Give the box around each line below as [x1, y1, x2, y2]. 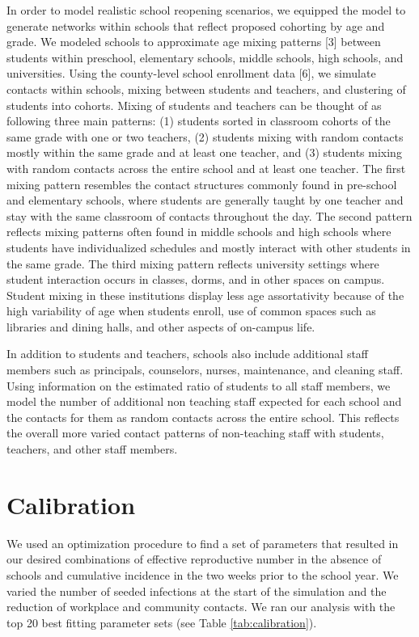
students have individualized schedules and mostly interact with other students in [6, 238, 411, 255]
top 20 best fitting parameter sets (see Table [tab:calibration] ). [6, 614, 317, 631]
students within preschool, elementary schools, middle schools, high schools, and [6, 49, 404, 65]
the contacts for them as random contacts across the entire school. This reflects [6, 408, 400, 425]
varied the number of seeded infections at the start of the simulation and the [6, 582, 387, 599]
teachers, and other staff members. [6, 441, 178, 458]
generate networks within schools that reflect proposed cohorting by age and [6, 17, 385, 34]
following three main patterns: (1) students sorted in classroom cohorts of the [6, 112, 391, 129]
